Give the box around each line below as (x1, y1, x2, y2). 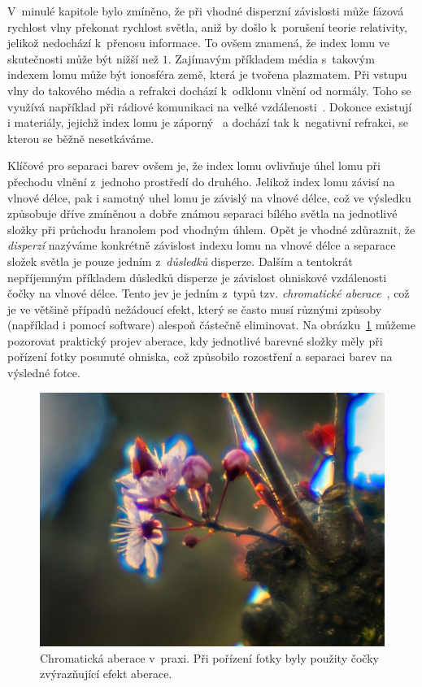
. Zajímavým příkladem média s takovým (167, 50, 375, 67)
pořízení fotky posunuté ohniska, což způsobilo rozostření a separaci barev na (7, 348, 393, 365)
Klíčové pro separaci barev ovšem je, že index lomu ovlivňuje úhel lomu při (7, 157, 381, 174)
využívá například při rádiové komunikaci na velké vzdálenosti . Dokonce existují (7, 98, 412, 115)
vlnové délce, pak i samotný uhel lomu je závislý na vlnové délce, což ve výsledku (7, 189, 411, 206)
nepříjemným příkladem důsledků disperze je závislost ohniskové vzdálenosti (7, 268, 387, 285)
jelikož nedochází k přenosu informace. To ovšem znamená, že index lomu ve (7, 34, 389, 51)
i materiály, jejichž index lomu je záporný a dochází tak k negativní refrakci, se (7, 114, 408, 131)
